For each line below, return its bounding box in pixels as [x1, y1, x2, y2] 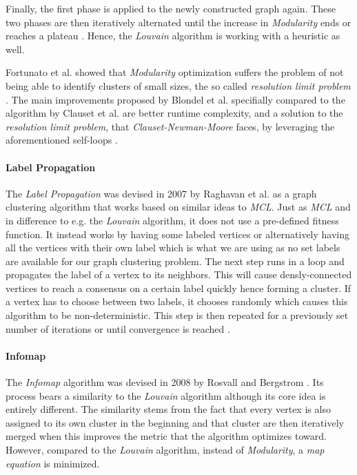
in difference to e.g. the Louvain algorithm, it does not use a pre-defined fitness [6, 213, 339, 227]
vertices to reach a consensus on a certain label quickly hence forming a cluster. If [6, 280, 351, 295]
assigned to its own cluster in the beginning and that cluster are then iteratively [6, 415, 344, 429]
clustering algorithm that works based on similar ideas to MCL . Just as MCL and [6, 200, 351, 214]
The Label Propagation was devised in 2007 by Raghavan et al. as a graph [6, 186, 317, 200]
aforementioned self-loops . [6, 133, 118, 147]
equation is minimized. [6, 456, 100, 470]
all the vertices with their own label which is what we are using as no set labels [6, 240, 340, 255]
